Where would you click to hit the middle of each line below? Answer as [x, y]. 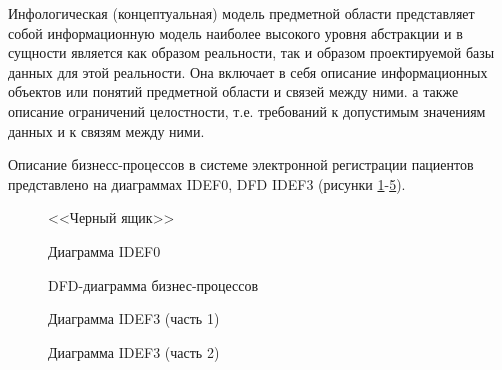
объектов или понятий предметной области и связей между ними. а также [233, 91]
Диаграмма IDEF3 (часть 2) [134, 351]
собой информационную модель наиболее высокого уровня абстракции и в [235, 32]
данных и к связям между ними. [106, 130]
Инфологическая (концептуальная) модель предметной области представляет [241, 13]
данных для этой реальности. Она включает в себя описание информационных [248, 71]
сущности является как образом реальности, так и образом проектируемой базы [251, 52]
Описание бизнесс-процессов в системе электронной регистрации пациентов [241, 164]
